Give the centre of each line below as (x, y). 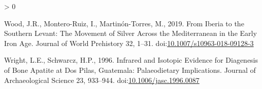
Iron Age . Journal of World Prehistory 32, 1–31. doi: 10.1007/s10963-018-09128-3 (129, 43)
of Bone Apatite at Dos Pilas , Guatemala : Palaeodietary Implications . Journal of (130, 70)
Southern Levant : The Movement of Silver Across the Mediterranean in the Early (130, 33)
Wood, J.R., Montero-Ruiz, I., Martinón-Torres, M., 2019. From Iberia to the (124, 23)
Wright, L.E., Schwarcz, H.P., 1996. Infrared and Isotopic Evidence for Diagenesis (131, 60)
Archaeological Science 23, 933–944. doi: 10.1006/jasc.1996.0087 (102, 80)
